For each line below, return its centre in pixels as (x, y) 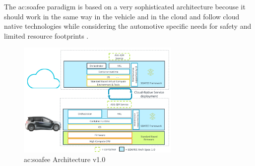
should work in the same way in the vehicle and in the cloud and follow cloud (122, 16)
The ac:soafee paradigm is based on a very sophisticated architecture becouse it (125, 6)
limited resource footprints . (46, 35)
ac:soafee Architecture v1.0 (65, 159)
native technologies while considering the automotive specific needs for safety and (128, 26)
